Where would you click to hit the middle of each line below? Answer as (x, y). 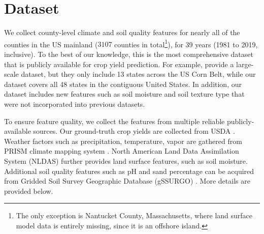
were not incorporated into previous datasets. (75, 104)
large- (245, 64)
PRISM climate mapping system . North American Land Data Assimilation (122, 151)
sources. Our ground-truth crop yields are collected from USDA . (134, 131)
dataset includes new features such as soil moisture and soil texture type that (124, 94)
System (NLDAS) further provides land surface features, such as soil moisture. (126, 160)
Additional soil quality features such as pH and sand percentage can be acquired (129, 171)
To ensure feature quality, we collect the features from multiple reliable (114, 121)
